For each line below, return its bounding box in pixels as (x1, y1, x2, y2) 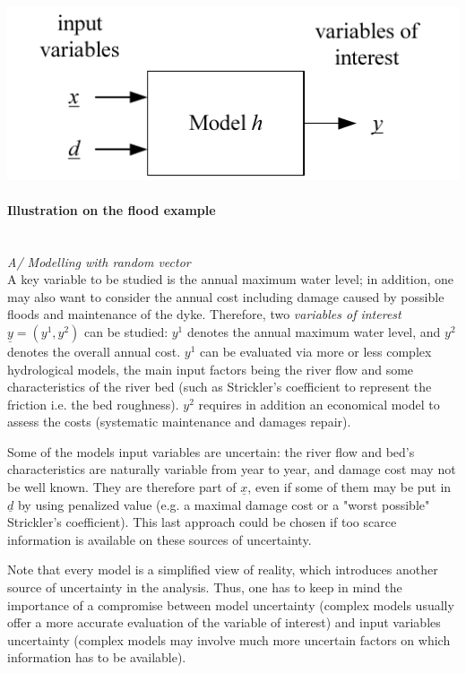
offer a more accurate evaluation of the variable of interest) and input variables (7, 613, 441, 632)
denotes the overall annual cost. (7, 341, 181, 360)
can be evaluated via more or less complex (199, 341, 432, 360)
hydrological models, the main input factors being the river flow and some (7, 359, 414, 378)
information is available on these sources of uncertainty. (7, 530, 312, 548)
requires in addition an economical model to (198, 394, 440, 413)
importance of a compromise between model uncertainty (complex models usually (7, 595, 454, 614)
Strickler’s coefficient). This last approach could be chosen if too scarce (7, 513, 397, 531)
